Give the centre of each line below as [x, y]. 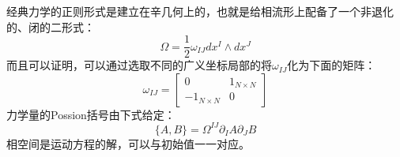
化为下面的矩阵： [332, 65]
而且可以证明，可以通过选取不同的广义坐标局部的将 [139, 65]
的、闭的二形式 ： [51, 26]
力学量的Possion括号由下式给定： [91, 114]
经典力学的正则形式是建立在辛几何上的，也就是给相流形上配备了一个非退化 [200, 11]
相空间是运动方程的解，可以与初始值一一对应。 [128, 143]
